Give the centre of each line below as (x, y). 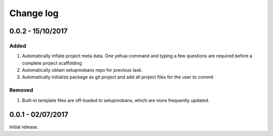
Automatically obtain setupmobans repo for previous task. (82, 70)
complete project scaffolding (52, 63)
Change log (34, 13)
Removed (21, 90)
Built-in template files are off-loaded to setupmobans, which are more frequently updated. (116, 100)
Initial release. (24, 127)
